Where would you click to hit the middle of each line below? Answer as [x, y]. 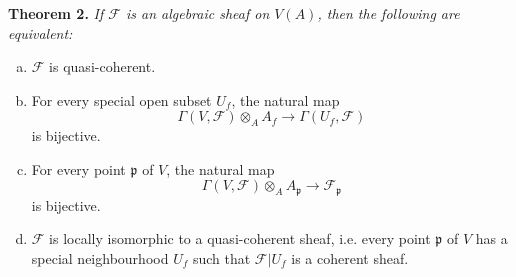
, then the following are [388, 13]
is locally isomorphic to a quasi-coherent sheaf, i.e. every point [240, 238]
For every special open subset [121, 99]
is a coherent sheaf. [350, 258]
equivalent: [40, 32]
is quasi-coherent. [102, 66]
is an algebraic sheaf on [197, 13]
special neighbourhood [100, 258]
